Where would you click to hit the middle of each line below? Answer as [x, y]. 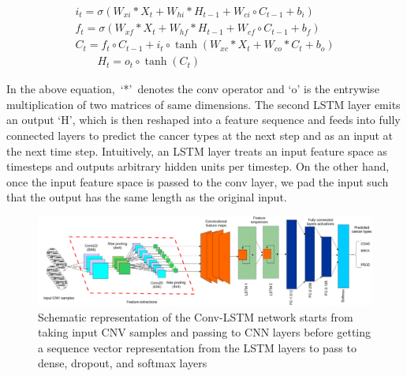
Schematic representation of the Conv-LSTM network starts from [196, 316]
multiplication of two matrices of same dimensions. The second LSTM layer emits [203, 104]
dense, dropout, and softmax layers [123, 363]
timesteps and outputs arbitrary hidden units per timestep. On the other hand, [198, 166]
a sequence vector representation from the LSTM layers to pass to [197, 347]
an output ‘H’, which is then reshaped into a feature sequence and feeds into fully [203, 120]
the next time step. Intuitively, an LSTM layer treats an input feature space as [197, 150]
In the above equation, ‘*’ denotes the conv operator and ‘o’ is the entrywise [193, 89]
